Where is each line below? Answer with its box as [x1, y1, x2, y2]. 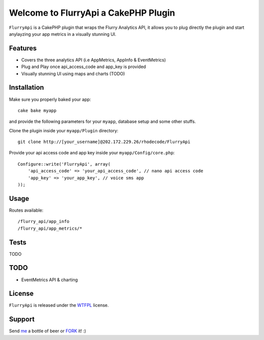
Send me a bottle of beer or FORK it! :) [9, 328, 87, 334]
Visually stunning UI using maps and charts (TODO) [21, 71, 125, 76]
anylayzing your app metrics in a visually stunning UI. [9, 31, 117, 37]
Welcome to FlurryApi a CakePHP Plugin [9, 7, 176, 18]
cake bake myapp [18, 108, 57, 113]
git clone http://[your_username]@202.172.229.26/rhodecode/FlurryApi [18, 139, 191, 145]
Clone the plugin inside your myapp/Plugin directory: [9, 127, 118, 133]
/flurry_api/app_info [18, 219, 69, 224]
